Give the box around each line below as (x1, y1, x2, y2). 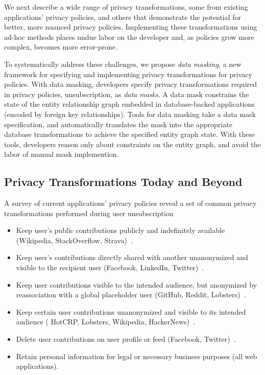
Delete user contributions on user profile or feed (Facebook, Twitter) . (16, 334, 236, 344)
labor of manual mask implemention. (4, 149, 119, 159)
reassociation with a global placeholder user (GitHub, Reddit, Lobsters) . (16, 289, 246, 300)
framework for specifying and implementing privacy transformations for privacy (4, 68, 252, 79)
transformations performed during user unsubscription (4, 207, 174, 218)
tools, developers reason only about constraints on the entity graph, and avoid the (4, 138, 261, 149)
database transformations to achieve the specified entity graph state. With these (4, 129, 255, 139)
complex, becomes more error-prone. (4, 41, 117, 52)
